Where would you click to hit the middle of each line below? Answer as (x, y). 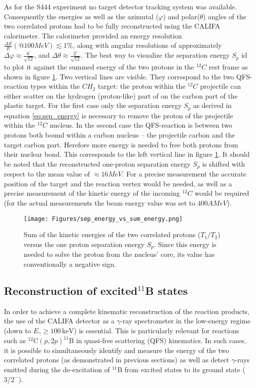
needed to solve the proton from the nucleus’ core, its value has (119, 254)
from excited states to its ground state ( (185, 370)
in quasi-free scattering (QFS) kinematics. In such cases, (161, 340)
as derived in (212, 105)
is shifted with (224, 163)
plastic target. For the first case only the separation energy (93, 105)
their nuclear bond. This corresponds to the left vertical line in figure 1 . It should (127, 154)
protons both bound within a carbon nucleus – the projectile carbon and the (120, 134)
